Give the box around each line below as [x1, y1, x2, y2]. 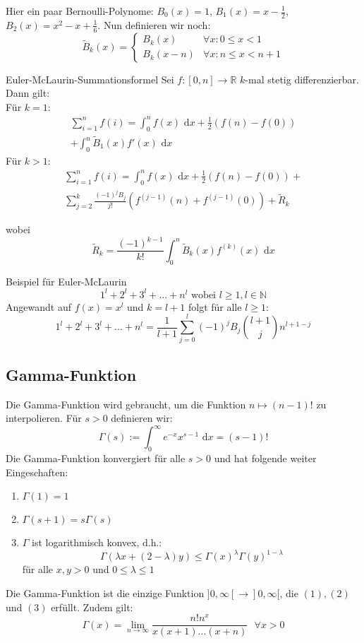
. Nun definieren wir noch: [97, 17, 211, 32]
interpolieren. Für [6, 411, 82, 425]
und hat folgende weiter [214, 451, 317, 466]
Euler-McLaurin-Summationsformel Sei [6, 71, 174, 86]
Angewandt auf [6, 299, 71, 314]
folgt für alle [188, 299, 242, 314]
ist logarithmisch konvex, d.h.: [32, 535, 162, 550]
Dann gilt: [6, 85, 50, 100]
